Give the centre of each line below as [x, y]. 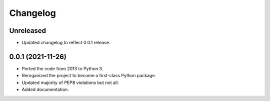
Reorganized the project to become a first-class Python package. [89, 76]
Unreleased [28, 31]
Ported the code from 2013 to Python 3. [62, 68]
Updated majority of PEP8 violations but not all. [70, 83]
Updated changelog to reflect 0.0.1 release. [66, 43]
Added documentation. [45, 90]
